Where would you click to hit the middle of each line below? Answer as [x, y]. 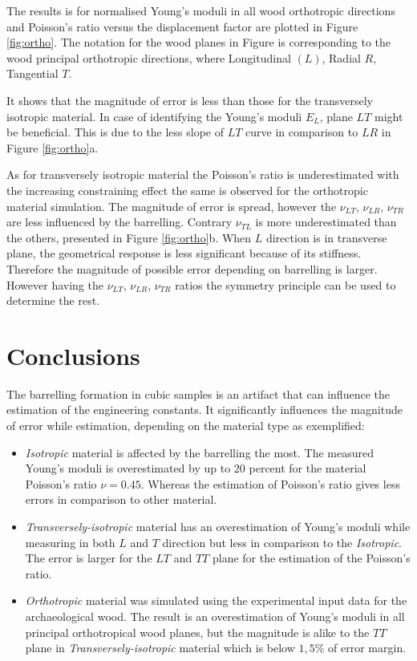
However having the [55, 284]
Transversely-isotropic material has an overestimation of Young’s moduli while [218, 526]
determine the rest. [53, 300]
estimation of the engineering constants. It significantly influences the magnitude [204, 410]
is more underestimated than [326, 222]
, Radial [341, 57]
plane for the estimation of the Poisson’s [311, 558]
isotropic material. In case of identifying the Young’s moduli [154, 116]
